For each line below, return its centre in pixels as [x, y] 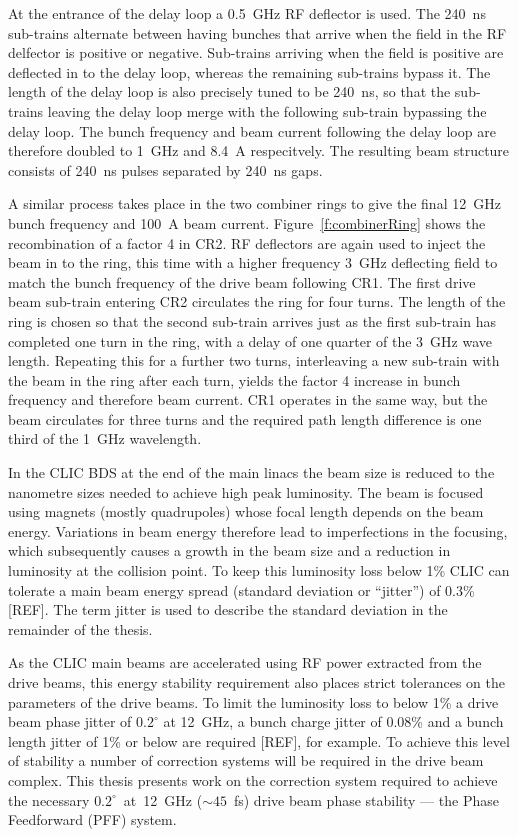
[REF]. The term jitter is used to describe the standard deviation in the [228, 609]
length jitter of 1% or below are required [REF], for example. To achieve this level [259, 740]
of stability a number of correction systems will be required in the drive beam [246, 760]
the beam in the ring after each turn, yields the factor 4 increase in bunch [234, 379]
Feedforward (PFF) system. [92, 819]
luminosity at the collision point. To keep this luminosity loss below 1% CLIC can [259, 570]
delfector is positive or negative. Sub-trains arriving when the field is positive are [256, 52]
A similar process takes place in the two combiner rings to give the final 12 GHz [254, 203]
